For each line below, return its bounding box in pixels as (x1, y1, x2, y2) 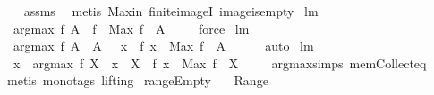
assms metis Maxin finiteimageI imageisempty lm (23, 2, 319, 20)
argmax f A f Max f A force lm (13, 19, 250, 37)
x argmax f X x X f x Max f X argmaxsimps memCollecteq (13, 53, 427, 72)
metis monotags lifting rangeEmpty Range (6, 71, 268, 90)
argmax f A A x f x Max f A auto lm (13, 36, 314, 55)
